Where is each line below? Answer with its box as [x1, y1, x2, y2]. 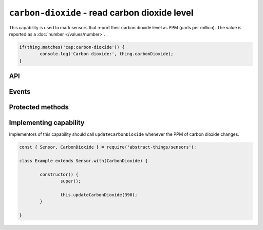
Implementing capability [9, 119, 85, 127]
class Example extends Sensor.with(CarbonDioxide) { [19, 158, 148, 164]
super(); [60, 178, 81, 184]
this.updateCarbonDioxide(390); [60, 192, 138, 197]
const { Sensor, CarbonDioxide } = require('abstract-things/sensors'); [19, 144, 197, 150]
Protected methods [9, 103, 69, 111]
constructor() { [39, 172, 79, 177]
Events [9, 88, 31, 96]
